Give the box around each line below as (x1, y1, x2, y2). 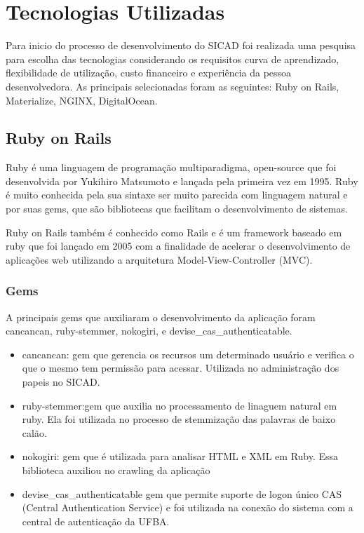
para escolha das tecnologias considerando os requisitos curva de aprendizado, (6, 51, 339, 66)
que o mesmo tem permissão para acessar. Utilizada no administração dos (22, 360, 339, 375)
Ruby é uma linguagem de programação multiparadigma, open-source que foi (6, 160, 337, 175)
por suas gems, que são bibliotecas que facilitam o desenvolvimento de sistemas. (6, 201, 348, 216)
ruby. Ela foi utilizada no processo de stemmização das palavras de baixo (22, 412, 336, 426)
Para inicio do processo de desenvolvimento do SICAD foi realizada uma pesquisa (6, 38, 356, 53)
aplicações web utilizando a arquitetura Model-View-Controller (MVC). (6, 252, 313, 266)
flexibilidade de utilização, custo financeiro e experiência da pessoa (6, 65, 292, 80)
